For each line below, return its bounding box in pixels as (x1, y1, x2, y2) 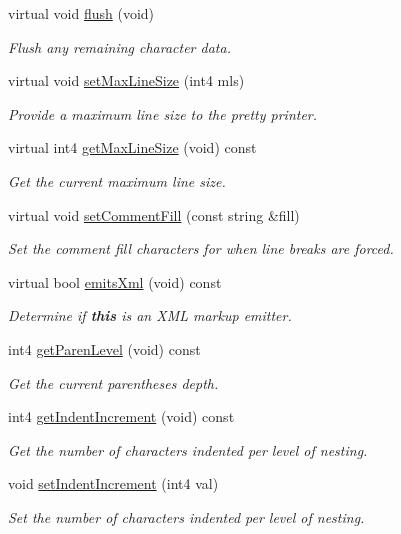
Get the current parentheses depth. (8, 372, 219, 393)
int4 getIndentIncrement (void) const (8, 406, 235, 427)
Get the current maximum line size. (8, 170, 226, 191)
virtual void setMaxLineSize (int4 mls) (8, 70, 245, 91)
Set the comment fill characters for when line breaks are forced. (8, 238, 394, 259)
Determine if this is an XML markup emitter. (8, 305, 292, 326)
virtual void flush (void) (8, 3, 155, 23)
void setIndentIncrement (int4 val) (8, 473, 219, 494)
